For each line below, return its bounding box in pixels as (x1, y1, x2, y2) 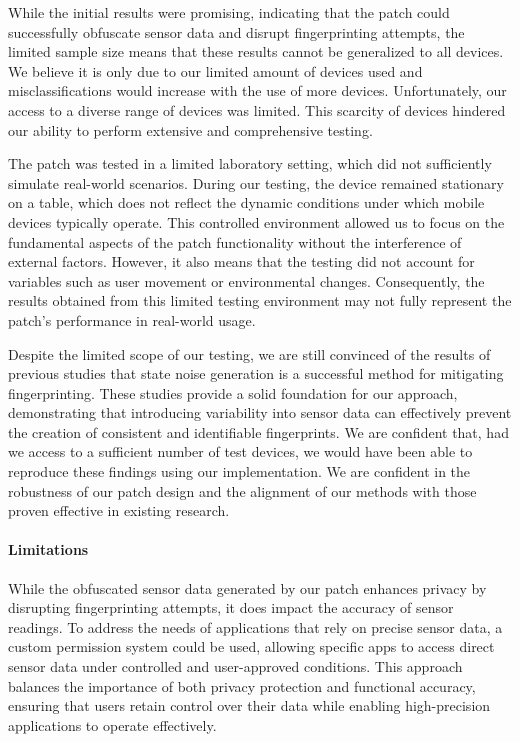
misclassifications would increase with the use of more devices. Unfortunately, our (8, 80, 507, 101)
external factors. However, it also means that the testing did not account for (8, 251, 475, 272)
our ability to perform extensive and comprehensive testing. (8, 119, 373, 140)
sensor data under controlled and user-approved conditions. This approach (8, 656, 463, 677)
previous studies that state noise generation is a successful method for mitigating (8, 363, 504, 384)
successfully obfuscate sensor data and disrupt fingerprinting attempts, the (8, 21, 465, 42)
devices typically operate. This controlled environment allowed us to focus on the (8, 211, 505, 232)
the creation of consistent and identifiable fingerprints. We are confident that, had (8, 421, 509, 442)
